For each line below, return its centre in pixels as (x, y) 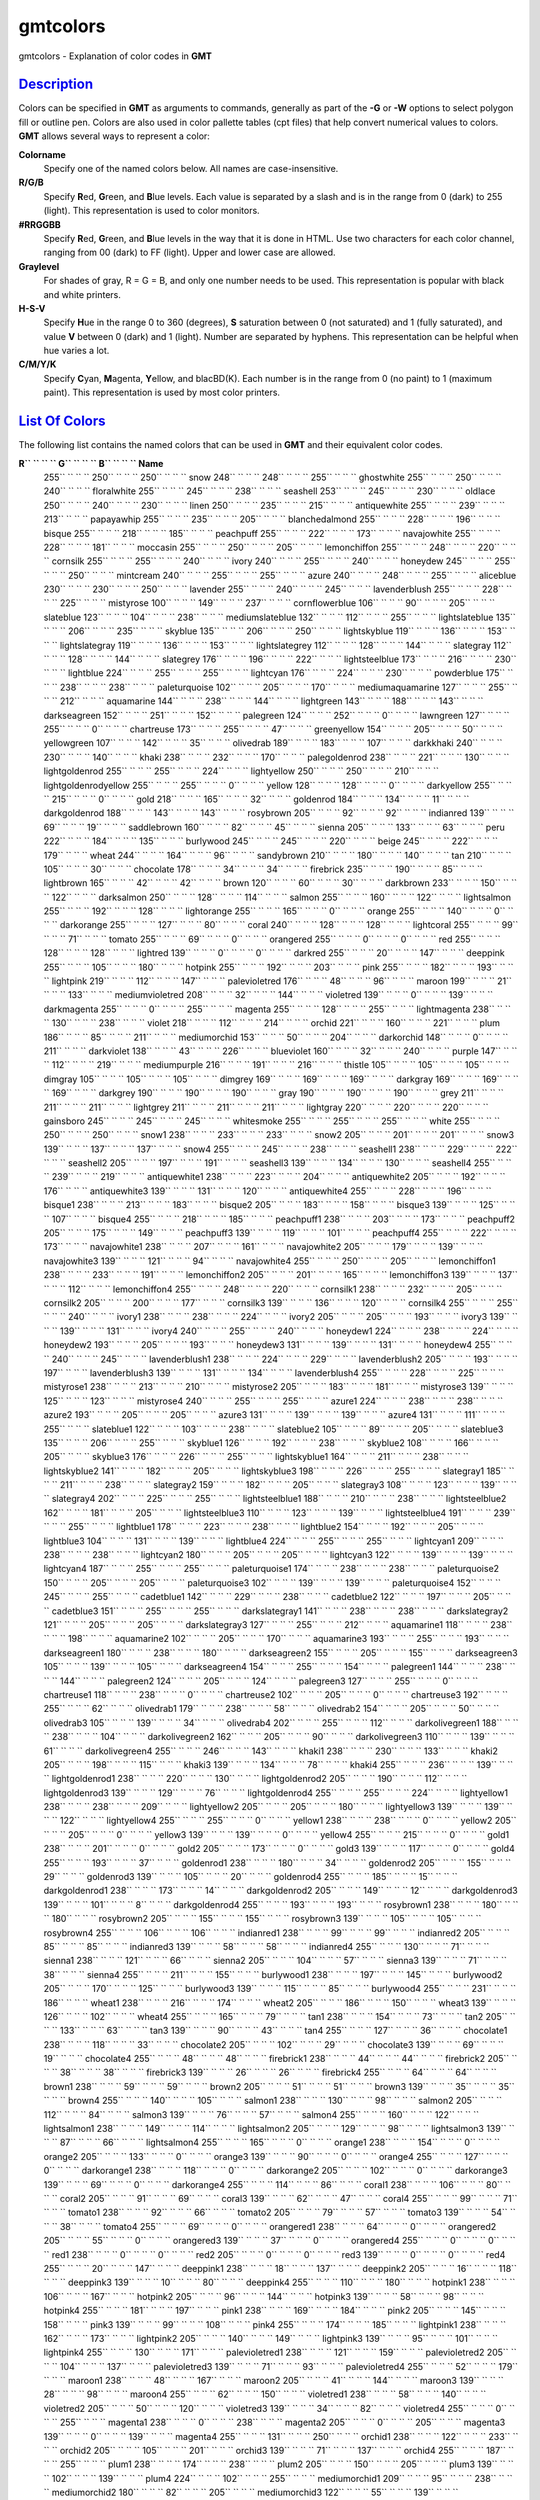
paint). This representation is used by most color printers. (161, 392)
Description (56, 84)
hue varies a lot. (76, 351)
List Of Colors (62, 421)
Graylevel (39, 266)
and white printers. (82, 294)
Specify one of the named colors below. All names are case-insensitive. (191, 169)
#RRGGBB (40, 224)
